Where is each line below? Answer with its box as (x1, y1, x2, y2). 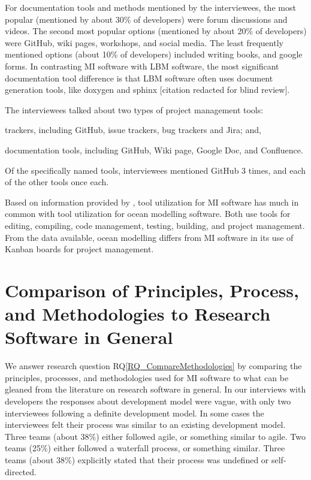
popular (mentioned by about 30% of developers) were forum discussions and (5, 13, 288, 25)
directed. (5, 465, 37, 478)
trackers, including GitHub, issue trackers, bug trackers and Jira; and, (5, 123, 261, 136)
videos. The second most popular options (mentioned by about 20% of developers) (5, 25, 307, 37)
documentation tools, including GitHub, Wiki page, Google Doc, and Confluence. (5, 143, 303, 156)
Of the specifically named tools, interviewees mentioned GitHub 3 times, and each (5, 164, 306, 176)
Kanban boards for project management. (5, 243, 154, 255)
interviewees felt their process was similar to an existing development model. (5, 418, 286, 431)
